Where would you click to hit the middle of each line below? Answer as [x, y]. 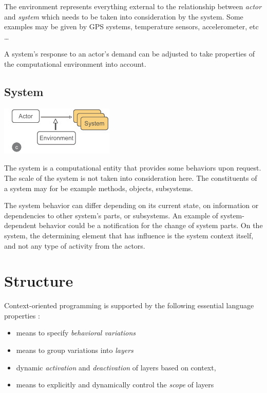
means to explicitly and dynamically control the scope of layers [115, 385]
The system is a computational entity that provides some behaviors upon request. [133, 168]
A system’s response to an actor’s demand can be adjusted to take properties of [130, 54]
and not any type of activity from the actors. [75, 245]
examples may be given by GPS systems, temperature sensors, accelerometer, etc [131, 26]
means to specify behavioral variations [76, 333]
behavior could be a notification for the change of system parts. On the [151, 225]
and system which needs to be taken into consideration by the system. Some [124, 16]
